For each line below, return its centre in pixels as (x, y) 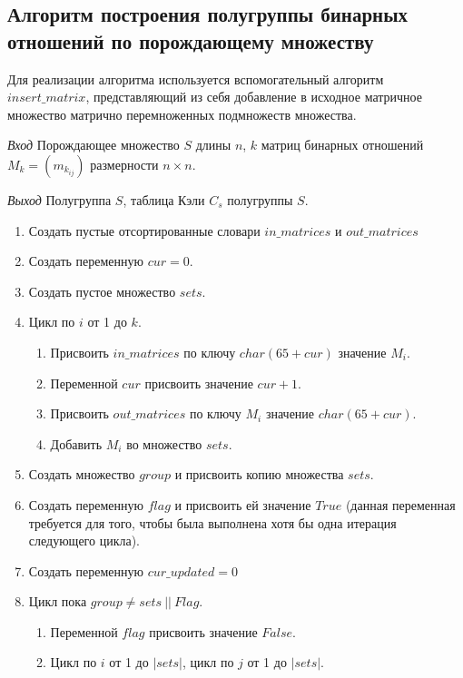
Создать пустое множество (102, 291)
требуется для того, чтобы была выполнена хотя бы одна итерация (212, 522)
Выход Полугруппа (59, 199)
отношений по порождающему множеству (191, 40)
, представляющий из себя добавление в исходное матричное (254, 97)
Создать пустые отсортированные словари (144, 230)
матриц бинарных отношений (342, 145)
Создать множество (82, 474)
